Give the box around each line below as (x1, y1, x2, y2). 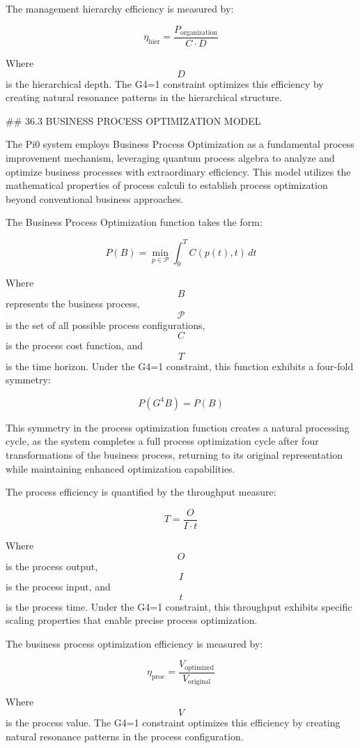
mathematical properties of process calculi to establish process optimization (6, 178, 328, 192)
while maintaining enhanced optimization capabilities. (6, 461, 235, 475)
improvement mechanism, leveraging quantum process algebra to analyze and (6, 151, 335, 165)
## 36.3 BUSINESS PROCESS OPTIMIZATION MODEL (6, 113, 261, 128)
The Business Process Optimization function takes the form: (6, 215, 263, 229)
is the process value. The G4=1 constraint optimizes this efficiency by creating (6, 715, 341, 729)
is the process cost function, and (6, 338, 143, 353)
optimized (185, 664, 214, 671)
